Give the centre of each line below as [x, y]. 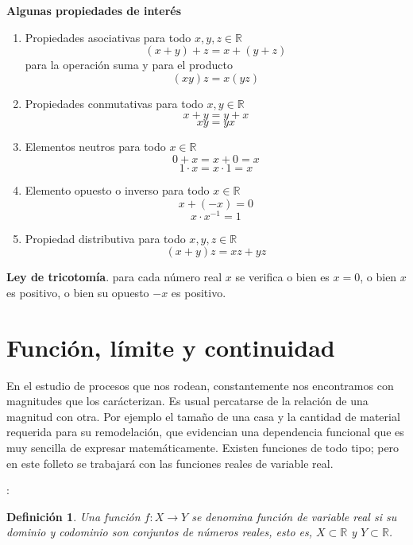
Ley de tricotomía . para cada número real [114, 277]
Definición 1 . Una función [73, 516]
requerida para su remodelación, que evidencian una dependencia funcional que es [205, 432]
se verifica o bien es [282, 277]
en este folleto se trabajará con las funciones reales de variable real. [170, 463]
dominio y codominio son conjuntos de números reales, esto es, [160, 532]
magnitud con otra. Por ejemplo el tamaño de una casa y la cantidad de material [203, 416]
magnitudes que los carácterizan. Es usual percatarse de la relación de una [187, 401]
